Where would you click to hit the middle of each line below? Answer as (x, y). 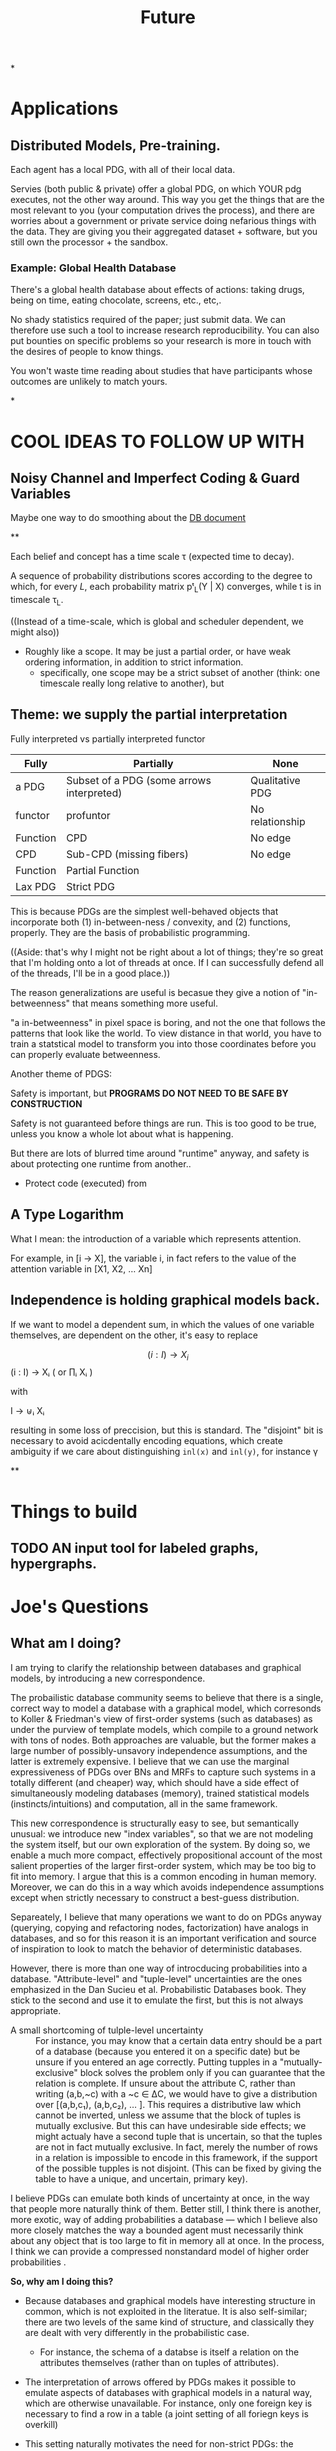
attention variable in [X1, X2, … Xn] (81, 1268)
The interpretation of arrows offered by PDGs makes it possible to (160, 2382)
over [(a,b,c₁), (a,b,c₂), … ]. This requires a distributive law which (168, 2104)
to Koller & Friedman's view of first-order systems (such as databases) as (161, 1718)
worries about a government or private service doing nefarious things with (163, 221)
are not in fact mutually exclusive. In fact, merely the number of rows (176, 2147)
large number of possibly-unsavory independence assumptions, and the (159, 1750)
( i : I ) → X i (168, 1355)
